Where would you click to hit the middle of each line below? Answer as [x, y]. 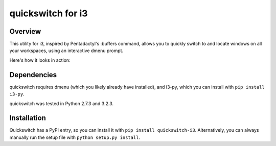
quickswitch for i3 [49, 13]
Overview [25, 31]
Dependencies [33, 75]
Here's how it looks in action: [40, 60]
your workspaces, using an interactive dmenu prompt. [66, 51]
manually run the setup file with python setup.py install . [75, 137]
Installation [28, 118]
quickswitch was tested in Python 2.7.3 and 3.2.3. [62, 103]
